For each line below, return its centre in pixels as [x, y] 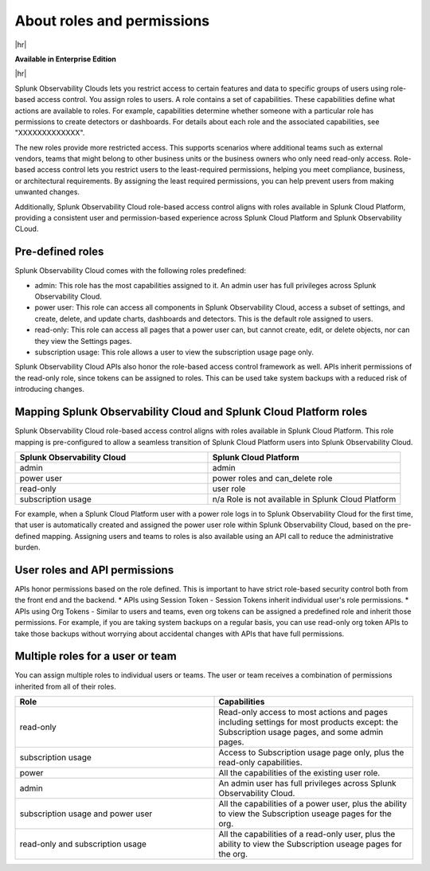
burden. [27, 547]
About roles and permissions [112, 21]
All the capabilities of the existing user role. [299, 773]
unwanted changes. [47, 192]
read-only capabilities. [260, 763]
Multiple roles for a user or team [96, 656]
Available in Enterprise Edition [66, 59]
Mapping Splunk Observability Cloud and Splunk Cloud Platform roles [191, 412]
